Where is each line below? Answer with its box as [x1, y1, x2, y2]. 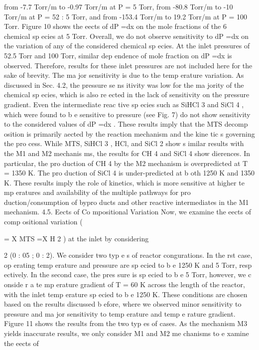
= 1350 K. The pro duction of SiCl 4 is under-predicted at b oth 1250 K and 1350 [4, 168, 255, 178]
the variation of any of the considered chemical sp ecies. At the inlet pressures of [4, 40, 250, 51]
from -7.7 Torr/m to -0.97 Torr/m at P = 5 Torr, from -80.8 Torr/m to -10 [4, 1, 233, 11]
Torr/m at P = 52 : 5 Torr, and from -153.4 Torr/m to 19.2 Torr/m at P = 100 [4, 11, 248, 21]
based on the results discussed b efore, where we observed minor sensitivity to [4, 299, 242, 309]
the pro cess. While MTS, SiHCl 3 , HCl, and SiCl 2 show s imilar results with [4, 138, 244, 149]
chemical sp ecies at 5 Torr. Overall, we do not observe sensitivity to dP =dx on [4, 30, 249, 41]
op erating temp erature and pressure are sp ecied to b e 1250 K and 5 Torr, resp [4, 259, 252, 270]
